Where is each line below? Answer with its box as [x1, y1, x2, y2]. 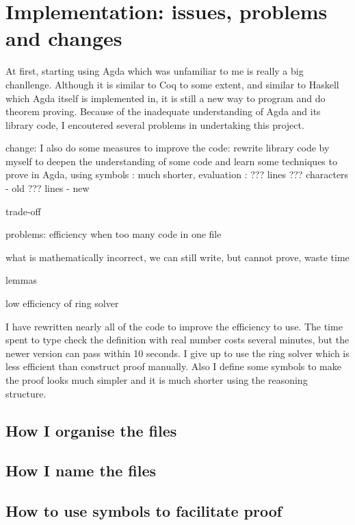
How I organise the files [5, 419, 177, 441]
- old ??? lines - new [5, 181, 90, 195]
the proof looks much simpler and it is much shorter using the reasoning [5, 373, 308, 387]
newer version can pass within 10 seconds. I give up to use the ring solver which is [5, 345, 350, 360]
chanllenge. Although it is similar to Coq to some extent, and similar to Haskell [5, 77, 339, 91]
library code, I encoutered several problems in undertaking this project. [5, 117, 304, 132]
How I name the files [5, 460, 157, 481]
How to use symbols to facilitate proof [5, 500, 282, 522]
